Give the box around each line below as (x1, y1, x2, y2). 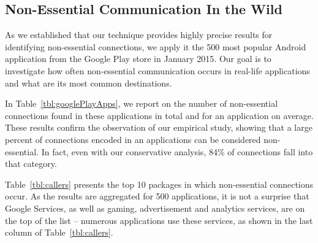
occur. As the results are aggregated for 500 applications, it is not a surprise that (5, 190, 309, 202)
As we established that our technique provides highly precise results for (5, 28, 273, 41)
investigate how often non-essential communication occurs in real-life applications (5, 64, 310, 77)
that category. (5, 157, 57, 170)
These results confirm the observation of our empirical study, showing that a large (5, 121, 312, 134)
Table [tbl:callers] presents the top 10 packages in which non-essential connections (5, 177, 314, 190)
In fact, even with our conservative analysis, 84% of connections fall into (41, 145, 313, 158)
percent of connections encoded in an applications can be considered (5, 133, 261, 145)
